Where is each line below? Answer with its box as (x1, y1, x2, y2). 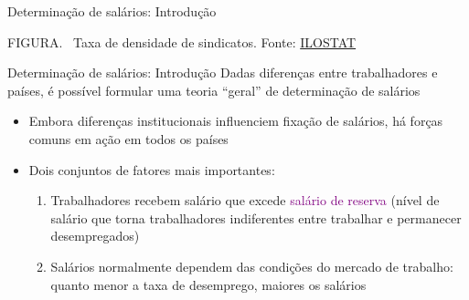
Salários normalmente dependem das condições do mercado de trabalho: (50, 256, 453, 275)
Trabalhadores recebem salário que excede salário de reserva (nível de (50, 191, 440, 210)
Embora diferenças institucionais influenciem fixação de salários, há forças (28, 111, 443, 130)
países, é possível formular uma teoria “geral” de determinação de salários (7, 80, 421, 99)
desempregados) (50, 226, 140, 245)
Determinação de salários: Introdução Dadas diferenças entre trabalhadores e (7, 63, 438, 82)
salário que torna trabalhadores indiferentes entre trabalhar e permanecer (50, 208, 462, 227)
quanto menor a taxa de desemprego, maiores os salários (50, 274, 367, 294)
